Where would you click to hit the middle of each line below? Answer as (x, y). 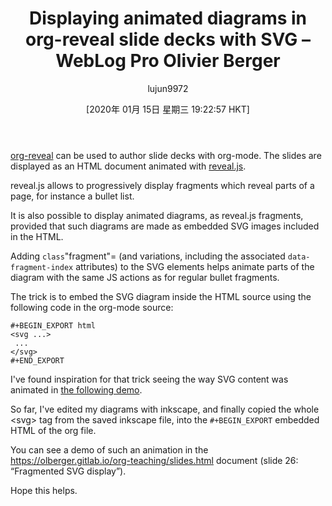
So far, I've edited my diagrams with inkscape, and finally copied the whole (165, 409)
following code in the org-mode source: (92, 307)
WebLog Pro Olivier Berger (168, 61)
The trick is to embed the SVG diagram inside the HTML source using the (161, 296)
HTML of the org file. (53, 430)
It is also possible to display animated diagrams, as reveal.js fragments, (157, 215)
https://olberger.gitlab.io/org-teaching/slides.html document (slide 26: (154, 460)
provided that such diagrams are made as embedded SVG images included (165, 226)
